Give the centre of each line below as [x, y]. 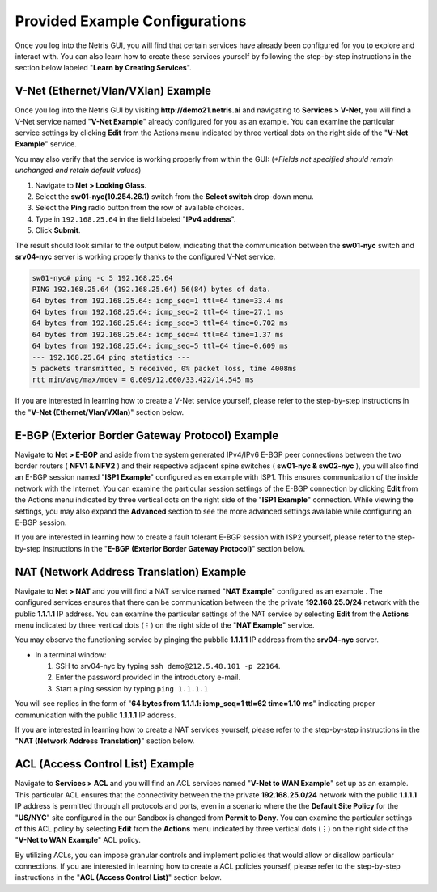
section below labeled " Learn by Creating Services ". [103, 68]
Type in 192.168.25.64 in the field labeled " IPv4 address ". [136, 219]
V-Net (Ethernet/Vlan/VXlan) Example [113, 91]
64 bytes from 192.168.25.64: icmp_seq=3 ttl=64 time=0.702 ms [160, 323]
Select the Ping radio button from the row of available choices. [140, 208]
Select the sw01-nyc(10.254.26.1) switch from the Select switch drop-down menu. [175, 196]
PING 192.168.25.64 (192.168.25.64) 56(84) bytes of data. [151, 290]
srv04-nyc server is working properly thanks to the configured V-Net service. [145, 256]
